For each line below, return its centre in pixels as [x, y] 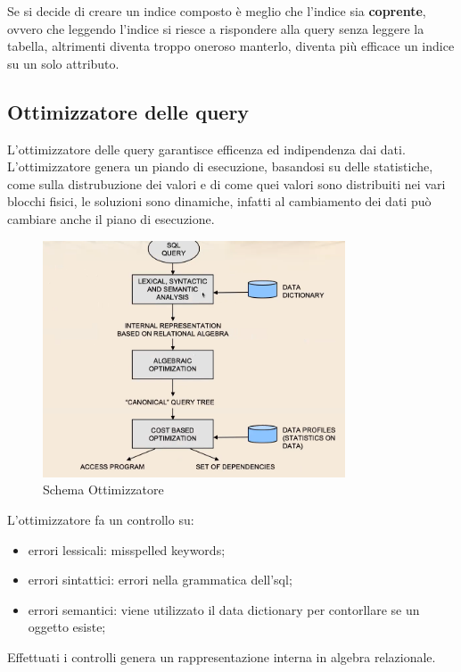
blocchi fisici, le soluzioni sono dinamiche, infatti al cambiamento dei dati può [219, 201]
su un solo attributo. [63, 63]
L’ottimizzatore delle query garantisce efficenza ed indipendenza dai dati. [206, 149]
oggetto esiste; [67, 627]
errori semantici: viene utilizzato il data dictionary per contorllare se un [224, 609]
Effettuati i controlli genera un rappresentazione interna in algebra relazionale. [222, 656]
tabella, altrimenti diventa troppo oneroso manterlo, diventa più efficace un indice [231, 46]
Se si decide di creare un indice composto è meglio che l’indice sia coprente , [217, 11]
